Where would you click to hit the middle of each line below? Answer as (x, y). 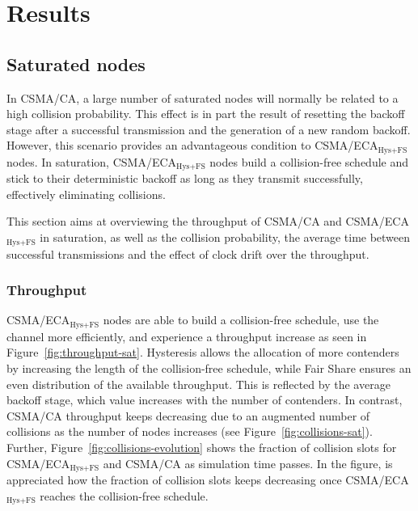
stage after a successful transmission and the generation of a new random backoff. (209, 129)
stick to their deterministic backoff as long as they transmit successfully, (185, 178)
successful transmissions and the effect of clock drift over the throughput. (188, 253)
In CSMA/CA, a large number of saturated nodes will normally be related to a (203, 97)
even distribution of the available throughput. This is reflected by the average (198, 384)
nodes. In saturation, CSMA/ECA (92, 161)
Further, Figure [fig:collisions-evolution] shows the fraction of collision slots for (202, 447)
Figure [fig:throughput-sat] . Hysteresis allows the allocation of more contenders (203, 352)
